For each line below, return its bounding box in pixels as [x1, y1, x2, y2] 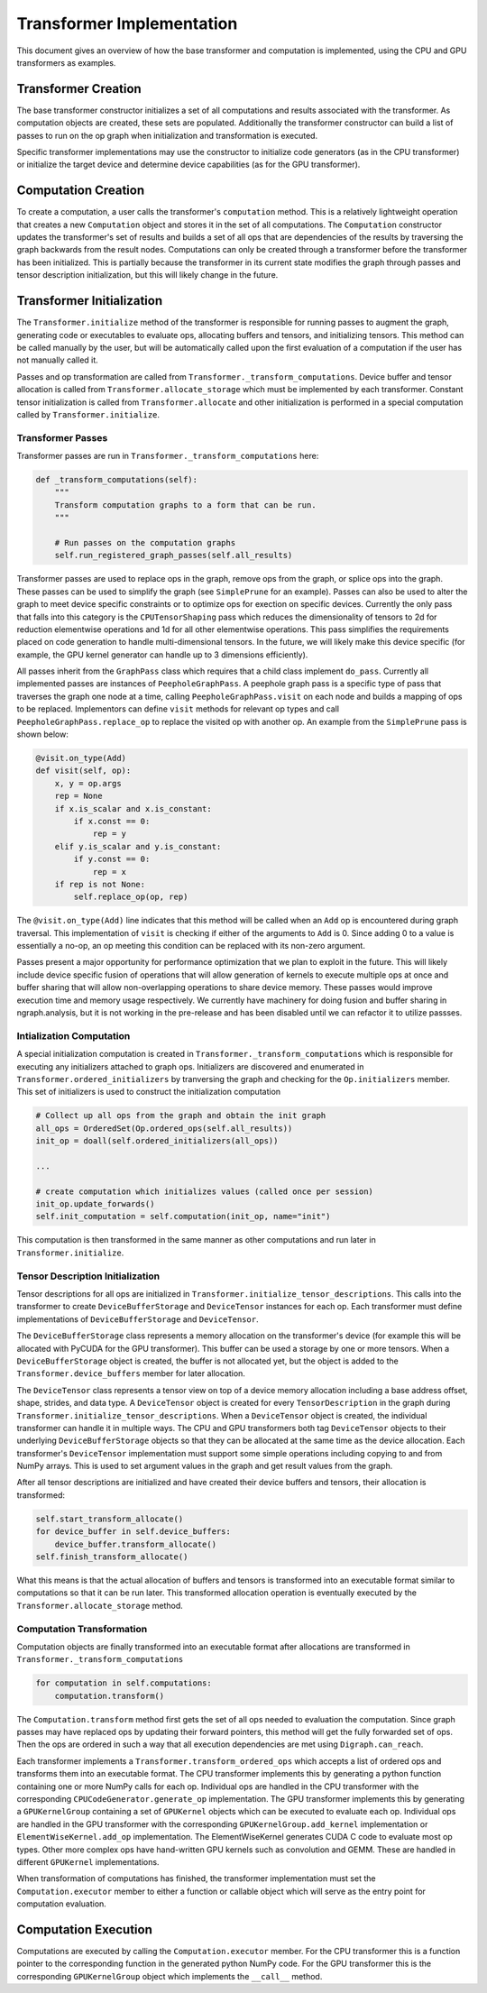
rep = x [92, 867, 126, 877]
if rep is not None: [54, 879, 146, 889]
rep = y [92, 829, 126, 839]
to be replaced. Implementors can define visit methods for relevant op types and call [16, 703, 340, 714]
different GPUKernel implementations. [16, 1856, 160, 1867]
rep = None [54, 791, 103, 802]
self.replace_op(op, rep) [73, 892, 188, 902]
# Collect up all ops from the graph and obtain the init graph [35, 1110, 326, 1121]
